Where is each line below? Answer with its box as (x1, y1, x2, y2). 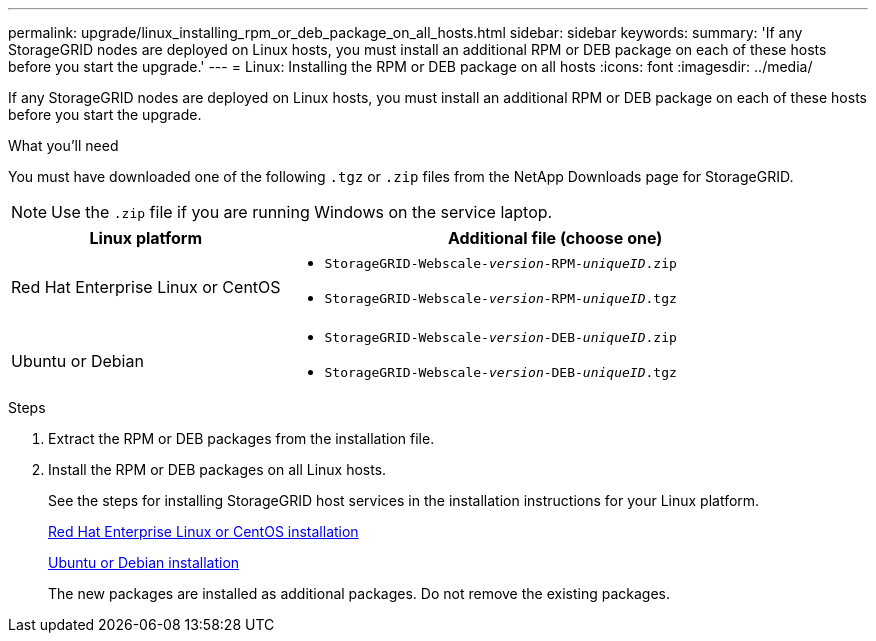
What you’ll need (8, 137, 119, 154)
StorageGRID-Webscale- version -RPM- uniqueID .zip (324, 256, 677, 271)
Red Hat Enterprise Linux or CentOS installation (48, 523, 359, 540)
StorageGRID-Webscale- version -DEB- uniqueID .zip (324, 330, 677, 345)
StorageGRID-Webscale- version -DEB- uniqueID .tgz (324, 365, 677, 380)
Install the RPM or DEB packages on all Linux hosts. (48, 461, 387, 478)
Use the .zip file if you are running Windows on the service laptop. (51, 202, 553, 222)
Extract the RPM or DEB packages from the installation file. (48, 430, 435, 447)
